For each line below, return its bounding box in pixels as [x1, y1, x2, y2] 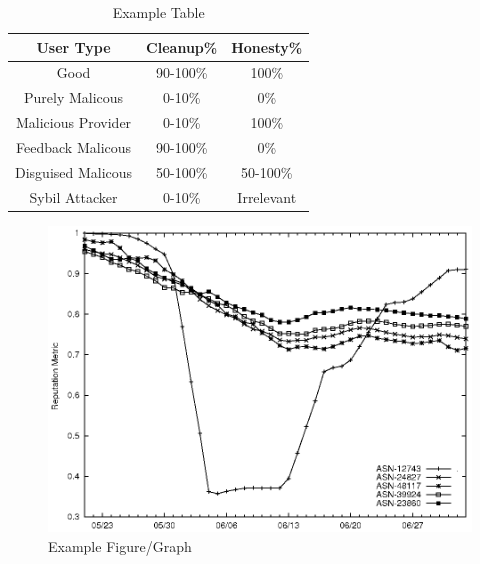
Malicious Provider [16, 112, 132, 133]
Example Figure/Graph [48, 535, 192, 556]
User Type [36, 36, 111, 57]
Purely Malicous [24, 87, 124, 108]
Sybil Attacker [29, 186, 118, 207]
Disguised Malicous [15, 161, 133, 182]
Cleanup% [146, 36, 218, 57]
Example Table [112, 2, 205, 22]
